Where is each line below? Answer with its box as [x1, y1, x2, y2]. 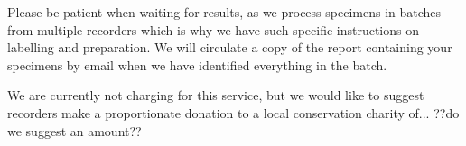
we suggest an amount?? [7, 121, 142, 140]
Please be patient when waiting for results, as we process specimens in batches [7, 3, 442, 21]
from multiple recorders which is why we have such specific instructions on [7, 20, 420, 39]
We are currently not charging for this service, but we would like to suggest [7, 86, 424, 105]
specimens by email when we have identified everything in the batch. [7, 55, 387, 74]
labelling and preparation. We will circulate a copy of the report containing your [7, 38, 452, 57]
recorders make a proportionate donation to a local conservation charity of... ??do [7, 103, 460, 122]
